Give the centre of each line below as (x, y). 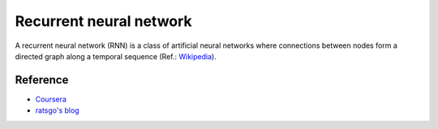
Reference (42, 80)
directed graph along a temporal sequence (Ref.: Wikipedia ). (116, 56)
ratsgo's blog (58, 110)
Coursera (51, 99)
